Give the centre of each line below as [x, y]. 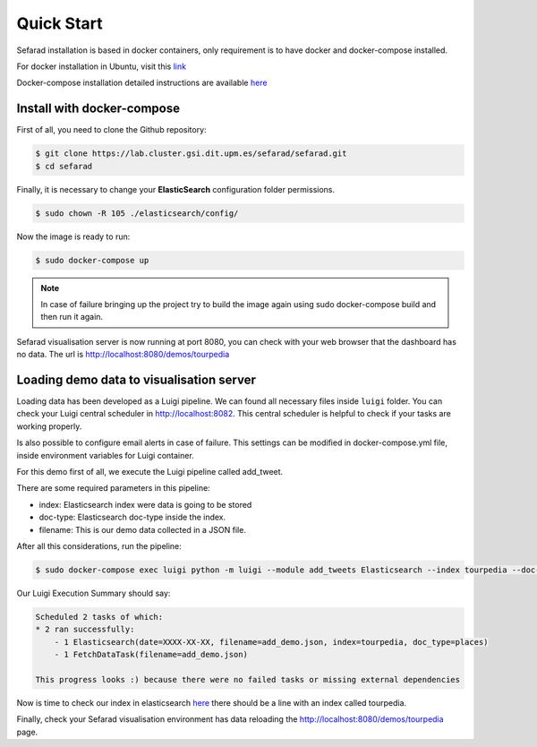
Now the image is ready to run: [73, 236]
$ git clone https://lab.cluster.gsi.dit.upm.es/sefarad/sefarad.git [191, 154]
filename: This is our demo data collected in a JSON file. [142, 529]
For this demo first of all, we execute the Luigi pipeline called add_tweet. [150, 471]
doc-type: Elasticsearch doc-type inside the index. [132, 517]
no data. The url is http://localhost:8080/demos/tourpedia [123, 355]
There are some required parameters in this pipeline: [113, 488]
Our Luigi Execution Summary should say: [94, 593]
